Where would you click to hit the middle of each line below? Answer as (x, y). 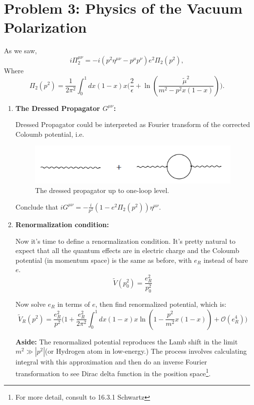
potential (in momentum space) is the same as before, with (104, 260)
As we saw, (21, 51)
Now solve (31, 304)
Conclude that (37, 206)
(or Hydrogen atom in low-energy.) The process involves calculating (146, 351)
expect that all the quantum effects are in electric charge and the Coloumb (127, 250)
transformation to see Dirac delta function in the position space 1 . (113, 372)
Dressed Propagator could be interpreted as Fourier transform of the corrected (133, 124)
